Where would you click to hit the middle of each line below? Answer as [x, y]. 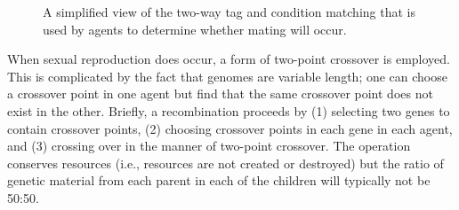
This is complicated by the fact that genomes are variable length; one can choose [227, 76]
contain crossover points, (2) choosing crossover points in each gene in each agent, [230, 128]
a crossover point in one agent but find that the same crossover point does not [220, 93]
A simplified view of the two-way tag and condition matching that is [229, 12]
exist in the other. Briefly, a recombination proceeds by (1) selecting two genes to [229, 110]
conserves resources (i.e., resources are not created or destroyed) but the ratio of [225, 163]
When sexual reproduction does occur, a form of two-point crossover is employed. [229, 59]
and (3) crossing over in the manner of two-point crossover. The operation [209, 146]
